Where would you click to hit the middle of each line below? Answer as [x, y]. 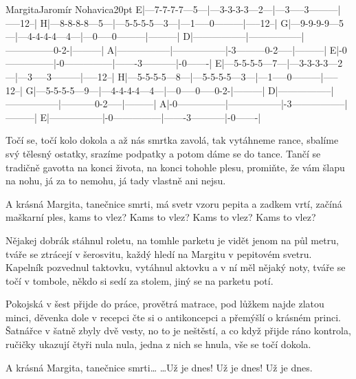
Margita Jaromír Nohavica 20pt [69, 9]
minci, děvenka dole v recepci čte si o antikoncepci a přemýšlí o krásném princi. [174, 317]
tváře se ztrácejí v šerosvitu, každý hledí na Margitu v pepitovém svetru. [159, 253]
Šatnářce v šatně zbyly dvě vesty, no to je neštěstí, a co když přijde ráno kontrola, [178, 331]
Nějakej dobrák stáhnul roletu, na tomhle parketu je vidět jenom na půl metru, [172, 240]
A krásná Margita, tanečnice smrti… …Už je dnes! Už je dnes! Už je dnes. [159, 367]
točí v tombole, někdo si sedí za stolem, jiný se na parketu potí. [140, 280]
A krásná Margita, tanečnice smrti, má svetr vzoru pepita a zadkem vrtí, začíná [174, 203]
